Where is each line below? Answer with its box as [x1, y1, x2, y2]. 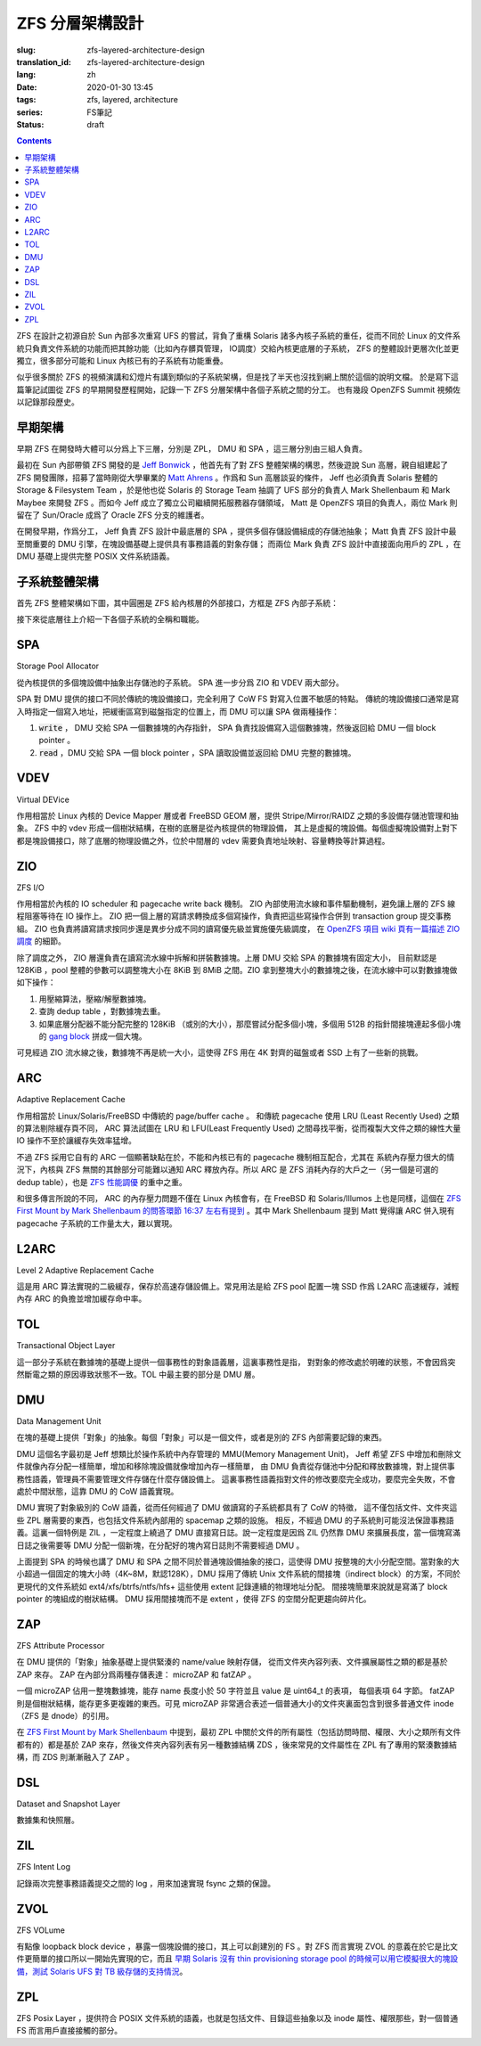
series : [16, 107, 44, 118]
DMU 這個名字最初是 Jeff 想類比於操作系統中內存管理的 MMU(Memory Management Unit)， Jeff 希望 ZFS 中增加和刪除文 [16, 1448, 462, 1459]
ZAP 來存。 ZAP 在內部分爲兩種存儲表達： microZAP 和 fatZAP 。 [16, 1669, 257, 1680]
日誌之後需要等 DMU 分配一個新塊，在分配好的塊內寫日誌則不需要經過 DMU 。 [16, 1540, 305, 1551]
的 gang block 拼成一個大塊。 [38, 1030, 147, 1042]
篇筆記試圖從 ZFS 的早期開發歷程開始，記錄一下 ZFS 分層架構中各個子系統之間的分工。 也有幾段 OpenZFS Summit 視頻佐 [16, 384, 461, 395]
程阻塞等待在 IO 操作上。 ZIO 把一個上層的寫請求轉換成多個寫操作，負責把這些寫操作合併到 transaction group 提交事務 [16, 911, 452, 921]
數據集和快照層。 [16, 1814, 79, 1826]
